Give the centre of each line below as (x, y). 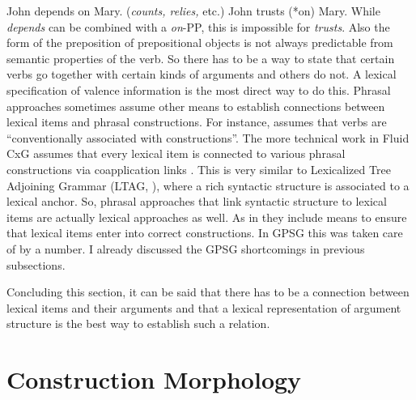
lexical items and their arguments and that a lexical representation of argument (204, 307)
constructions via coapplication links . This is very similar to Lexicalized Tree (199, 169)
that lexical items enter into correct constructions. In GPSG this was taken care (205, 233)
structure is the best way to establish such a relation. (138, 323)
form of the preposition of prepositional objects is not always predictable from (200, 43)
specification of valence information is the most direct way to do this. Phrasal (199, 89)
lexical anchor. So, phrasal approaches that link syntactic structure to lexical (197, 201)
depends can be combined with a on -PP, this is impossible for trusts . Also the (198, 26)
